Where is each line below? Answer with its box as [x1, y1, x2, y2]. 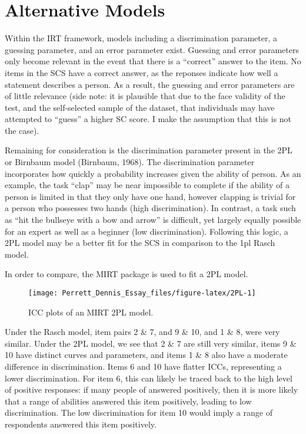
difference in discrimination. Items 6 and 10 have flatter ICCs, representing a [5, 360, 282, 373]
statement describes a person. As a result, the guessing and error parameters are [5, 78, 295, 90]
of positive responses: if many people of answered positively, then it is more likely [5, 383, 298, 396]
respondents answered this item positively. [5, 418, 157, 430]
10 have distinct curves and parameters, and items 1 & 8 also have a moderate [5, 348, 288, 361]
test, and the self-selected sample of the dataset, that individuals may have [5, 101, 275, 113]
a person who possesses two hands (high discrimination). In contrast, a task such [5, 202, 296, 214]
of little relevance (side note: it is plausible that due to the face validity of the [5, 90, 285, 102]
